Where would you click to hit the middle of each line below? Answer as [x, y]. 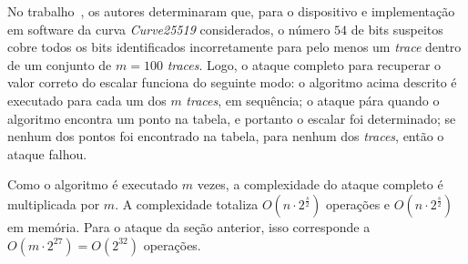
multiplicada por [54, 203]
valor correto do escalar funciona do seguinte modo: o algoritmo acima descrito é [232, 82]
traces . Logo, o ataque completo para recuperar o [304, 64]
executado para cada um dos [87, 100]
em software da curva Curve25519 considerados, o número [169, 29]
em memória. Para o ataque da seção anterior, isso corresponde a [189, 226]
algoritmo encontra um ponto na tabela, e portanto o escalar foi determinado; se [232, 118]
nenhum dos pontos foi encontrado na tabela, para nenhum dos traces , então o [226, 136]
